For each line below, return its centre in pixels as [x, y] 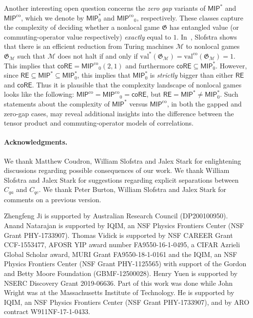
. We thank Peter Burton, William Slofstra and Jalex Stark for [133, 189]
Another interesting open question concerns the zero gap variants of [105, 8]
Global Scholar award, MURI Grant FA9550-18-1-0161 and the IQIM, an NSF [121, 254]
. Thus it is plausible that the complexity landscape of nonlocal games [137, 84]
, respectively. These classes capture [190, 17]
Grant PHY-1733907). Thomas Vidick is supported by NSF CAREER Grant [118, 235]
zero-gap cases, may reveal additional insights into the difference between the [119, 113]
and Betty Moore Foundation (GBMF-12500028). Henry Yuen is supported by [121, 273]
